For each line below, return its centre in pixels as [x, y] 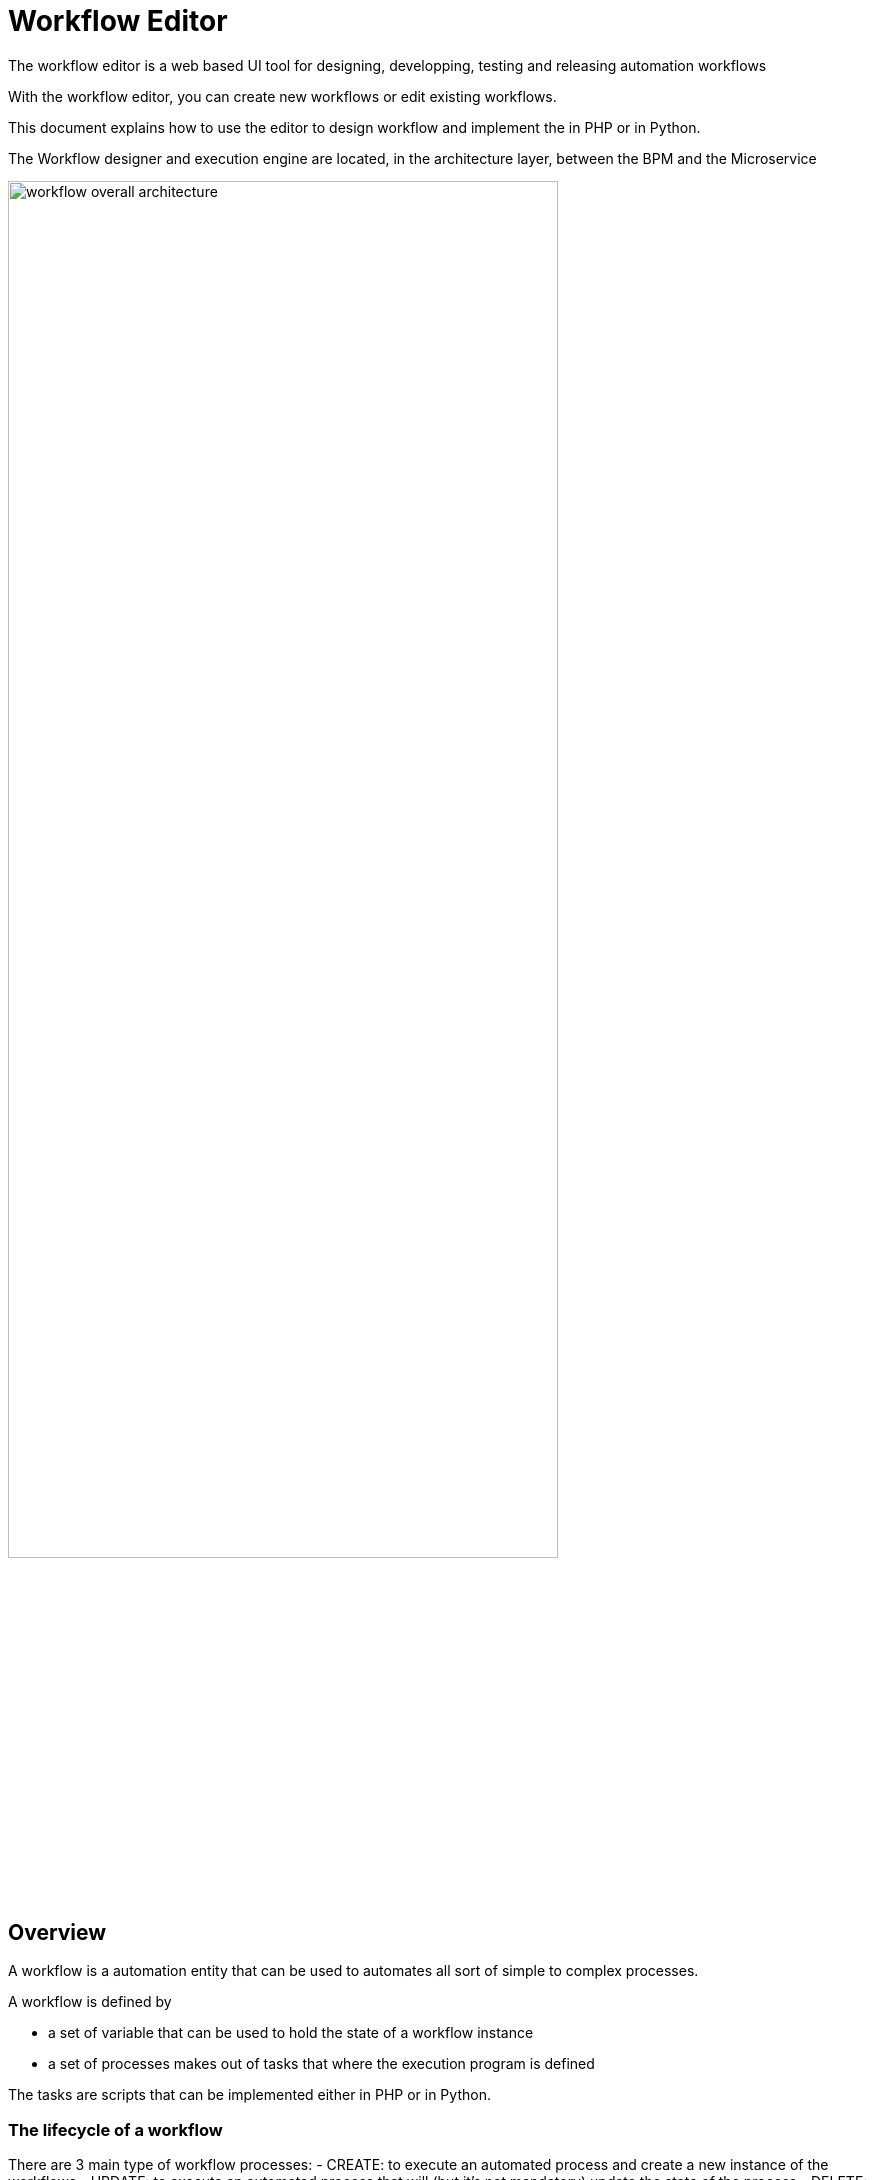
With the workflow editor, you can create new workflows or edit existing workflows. [282, 96]
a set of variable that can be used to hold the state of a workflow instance [291, 2033]
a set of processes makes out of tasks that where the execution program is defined [321, 2064]
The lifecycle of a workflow [115, 2129]
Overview [57, 1932]
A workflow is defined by [90, 2002]
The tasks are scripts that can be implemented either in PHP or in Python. [249, 2095]
